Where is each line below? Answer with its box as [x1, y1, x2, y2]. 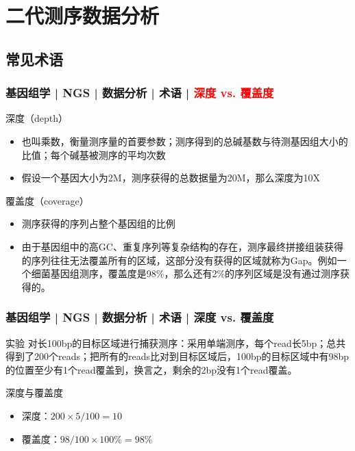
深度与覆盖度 [5, 385, 63, 400]
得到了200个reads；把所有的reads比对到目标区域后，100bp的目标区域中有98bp [5, 349, 350, 363]
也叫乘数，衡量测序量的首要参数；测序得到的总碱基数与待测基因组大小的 [21, 133, 348, 148]
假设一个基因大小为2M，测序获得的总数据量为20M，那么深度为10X [21, 170, 320, 185]
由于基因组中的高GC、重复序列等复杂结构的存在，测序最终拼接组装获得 [21, 239, 343, 253]
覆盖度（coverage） [5, 193, 89, 207]
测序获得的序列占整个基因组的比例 [21, 216, 175, 231]
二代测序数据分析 [5, 1, 160, 29]
